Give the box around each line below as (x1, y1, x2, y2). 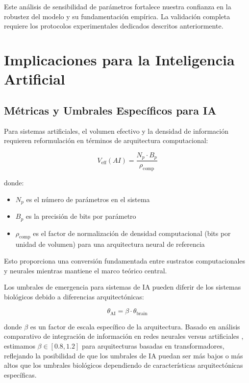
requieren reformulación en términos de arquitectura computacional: (4, 135, 208, 146)
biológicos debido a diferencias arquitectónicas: (4, 291, 144, 301)
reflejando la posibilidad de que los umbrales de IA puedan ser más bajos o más (4, 350, 243, 360)
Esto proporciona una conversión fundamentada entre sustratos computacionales (4, 255, 246, 265)
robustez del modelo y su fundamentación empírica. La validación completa (4, 11, 230, 21)
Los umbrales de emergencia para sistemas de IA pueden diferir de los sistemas (4, 282, 241, 292)
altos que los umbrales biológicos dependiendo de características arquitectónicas (4, 360, 243, 370)
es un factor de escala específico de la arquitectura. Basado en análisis (30, 321, 240, 331)
